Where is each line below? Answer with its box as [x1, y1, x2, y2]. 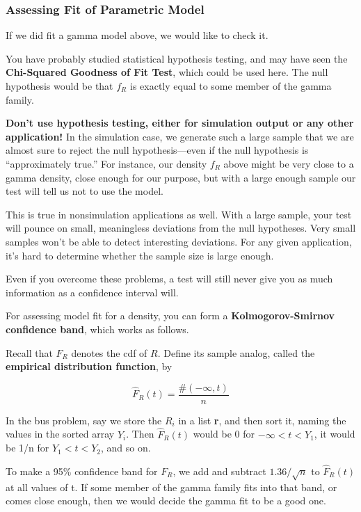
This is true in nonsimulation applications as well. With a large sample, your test [6, 207, 352, 221]
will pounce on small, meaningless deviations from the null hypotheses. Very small [6, 221, 356, 235]
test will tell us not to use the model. [6, 184, 163, 198]
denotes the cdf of [71, 345, 147, 360]
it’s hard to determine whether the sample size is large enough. [6, 248, 274, 262]
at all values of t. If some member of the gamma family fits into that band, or [6, 479, 337, 494]
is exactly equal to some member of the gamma [129, 79, 332, 93]
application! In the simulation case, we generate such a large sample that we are [6, 129, 354, 143]
